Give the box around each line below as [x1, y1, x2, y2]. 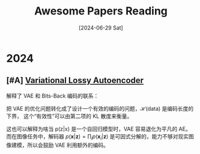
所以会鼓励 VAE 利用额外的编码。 [26, 141, 109, 149]
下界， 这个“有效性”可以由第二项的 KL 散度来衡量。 [6, 112, 133, 120]
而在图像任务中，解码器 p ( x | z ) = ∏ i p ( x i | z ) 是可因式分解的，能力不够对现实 [6, 132, 189, 141]
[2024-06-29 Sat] [79, 24, 123, 31]
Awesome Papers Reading [34, 4, 168, 18]
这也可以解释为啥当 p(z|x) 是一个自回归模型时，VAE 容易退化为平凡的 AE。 [6, 125, 191, 132]
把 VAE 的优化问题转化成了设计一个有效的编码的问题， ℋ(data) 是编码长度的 [6, 105, 194, 112]
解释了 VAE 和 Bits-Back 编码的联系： [6, 92, 99, 99]
